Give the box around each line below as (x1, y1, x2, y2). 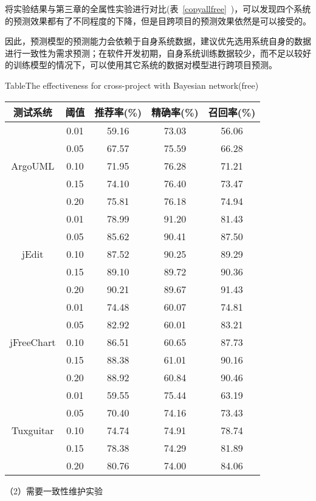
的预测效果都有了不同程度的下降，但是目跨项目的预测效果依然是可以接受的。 (5, 14, 311, 27)
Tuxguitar (12, 423, 54, 437)
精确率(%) (151, 105, 199, 119)
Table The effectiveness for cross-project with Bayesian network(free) (5, 78, 259, 91)
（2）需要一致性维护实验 (5, 484, 103, 497)
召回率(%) (208, 105, 256, 119)
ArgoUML (11, 158, 55, 173)
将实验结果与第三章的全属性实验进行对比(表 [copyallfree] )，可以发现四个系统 (5, 2, 311, 15)
